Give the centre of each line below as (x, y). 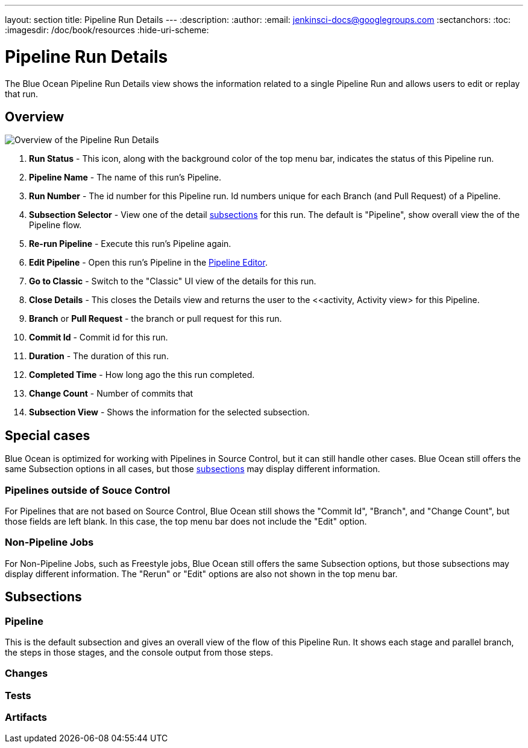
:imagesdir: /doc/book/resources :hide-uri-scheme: (107, 30)
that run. (22, 94)
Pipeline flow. (55, 225)
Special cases (48, 435)
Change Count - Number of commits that (111, 394)
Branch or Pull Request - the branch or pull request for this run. (156, 319)
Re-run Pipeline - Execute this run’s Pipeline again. (130, 244)
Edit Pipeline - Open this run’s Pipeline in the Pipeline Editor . (148, 263)
